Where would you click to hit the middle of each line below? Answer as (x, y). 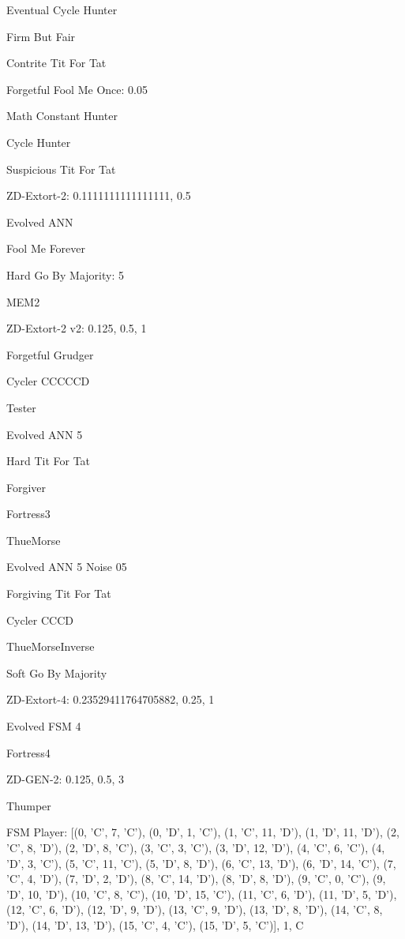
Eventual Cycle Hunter (62, 9)
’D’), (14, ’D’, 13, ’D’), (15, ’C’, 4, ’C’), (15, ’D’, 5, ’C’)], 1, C (155, 924)
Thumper (29, 805)
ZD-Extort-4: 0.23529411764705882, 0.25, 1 (111, 699)
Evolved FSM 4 (44, 726)
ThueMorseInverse (51, 646)
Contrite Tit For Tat (56, 63)
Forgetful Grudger (50, 354)
